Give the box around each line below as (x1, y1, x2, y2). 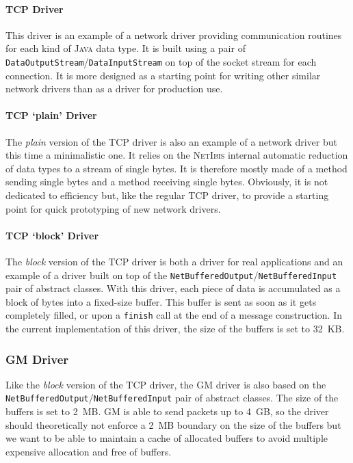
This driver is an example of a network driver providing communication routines (5, 27, 342, 42)
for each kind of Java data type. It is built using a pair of (5, 41, 246, 55)
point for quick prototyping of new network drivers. (5, 201, 221, 215)
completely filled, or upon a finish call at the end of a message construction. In (5, 308, 343, 322)
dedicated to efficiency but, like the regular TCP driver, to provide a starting (5, 188, 329, 202)
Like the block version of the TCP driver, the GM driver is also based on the (5, 377, 326, 391)
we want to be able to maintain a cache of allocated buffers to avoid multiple (5, 431, 328, 445)
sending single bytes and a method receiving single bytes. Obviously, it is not (5, 174, 328, 189)
